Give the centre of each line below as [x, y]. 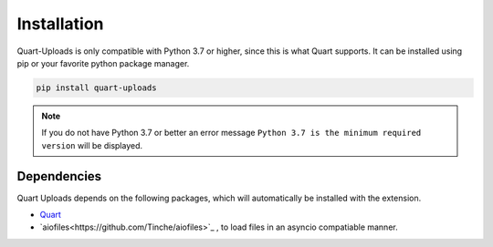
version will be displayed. [92, 145]
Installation [60, 24]
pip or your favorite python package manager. [103, 63]
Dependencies [59, 176]
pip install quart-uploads [96, 87]
